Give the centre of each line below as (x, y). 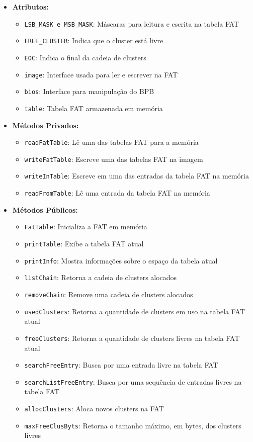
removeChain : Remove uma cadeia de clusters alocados (109, 294)
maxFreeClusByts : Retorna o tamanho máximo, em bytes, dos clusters (133, 425)
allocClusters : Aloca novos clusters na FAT (94, 409)
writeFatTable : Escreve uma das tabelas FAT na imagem (114, 159)
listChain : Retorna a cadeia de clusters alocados (101, 277)
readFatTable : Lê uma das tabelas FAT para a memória (111, 142)
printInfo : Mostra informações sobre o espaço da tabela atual (121, 260)
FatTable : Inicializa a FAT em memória (86, 227)
